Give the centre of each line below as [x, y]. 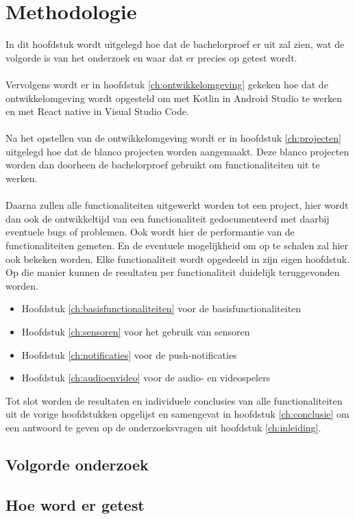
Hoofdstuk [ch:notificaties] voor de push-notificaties [129, 354]
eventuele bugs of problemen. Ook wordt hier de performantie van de [150, 232]
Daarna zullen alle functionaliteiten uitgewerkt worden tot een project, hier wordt [177, 205]
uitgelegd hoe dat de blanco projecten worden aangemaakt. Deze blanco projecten [177, 151]
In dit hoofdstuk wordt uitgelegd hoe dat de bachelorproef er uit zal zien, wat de [175, 44]
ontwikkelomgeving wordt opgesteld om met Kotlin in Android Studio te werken [174, 98]
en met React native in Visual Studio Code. [97, 111]
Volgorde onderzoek [77, 464]
